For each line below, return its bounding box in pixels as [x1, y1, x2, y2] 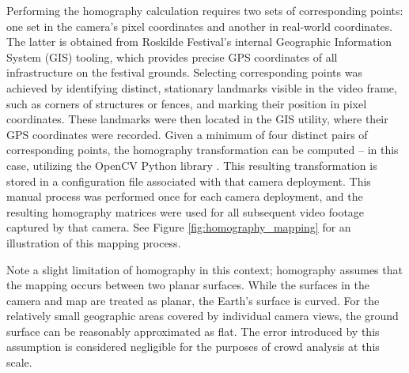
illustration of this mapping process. [6, 234, 181, 251]
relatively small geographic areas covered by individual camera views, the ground [6, 307, 399, 324]
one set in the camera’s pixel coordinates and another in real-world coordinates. [6, 17, 393, 34]
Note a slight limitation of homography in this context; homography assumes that [6, 261, 403, 277]
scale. [6, 354, 32, 371]
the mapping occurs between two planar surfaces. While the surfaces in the [6, 277, 370, 293]
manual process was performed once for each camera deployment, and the [6, 188, 363, 205]
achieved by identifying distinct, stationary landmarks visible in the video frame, [6, 79, 397, 96]
